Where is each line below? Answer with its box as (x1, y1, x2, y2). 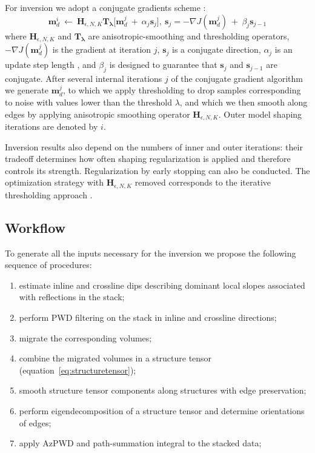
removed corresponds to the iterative (134, 176, 271, 189)
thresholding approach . (5, 188, 93, 201)
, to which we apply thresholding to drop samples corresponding (62, 84, 301, 96)
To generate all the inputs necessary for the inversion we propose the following (5, 246, 296, 259)
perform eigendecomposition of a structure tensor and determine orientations (19, 404, 305, 417)
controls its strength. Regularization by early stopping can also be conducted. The (5, 164, 310, 176)
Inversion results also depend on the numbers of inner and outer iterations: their (5, 140, 303, 153)
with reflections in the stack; (19, 290, 125, 303)
